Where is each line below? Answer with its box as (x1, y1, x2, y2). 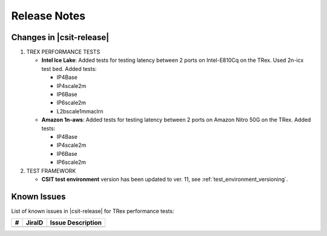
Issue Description (50, 218, 102, 227)
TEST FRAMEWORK (26, 167, 76, 174)
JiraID (25, 218, 44, 227)
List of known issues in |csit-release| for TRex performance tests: (11, 207, 174, 215)
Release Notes (11, 9, 86, 22)
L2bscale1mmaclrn (56, 107, 104, 115)
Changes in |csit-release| (11, 32, 110, 42)
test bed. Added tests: (41, 65, 97, 72)
